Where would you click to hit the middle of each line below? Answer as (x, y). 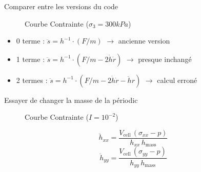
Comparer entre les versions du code (61, 6)
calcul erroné (177, 80)
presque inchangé (165, 59)
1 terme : (31, 59)
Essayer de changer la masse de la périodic (71, 100)
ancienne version (144, 41)
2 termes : (32, 80)
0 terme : (31, 41)
